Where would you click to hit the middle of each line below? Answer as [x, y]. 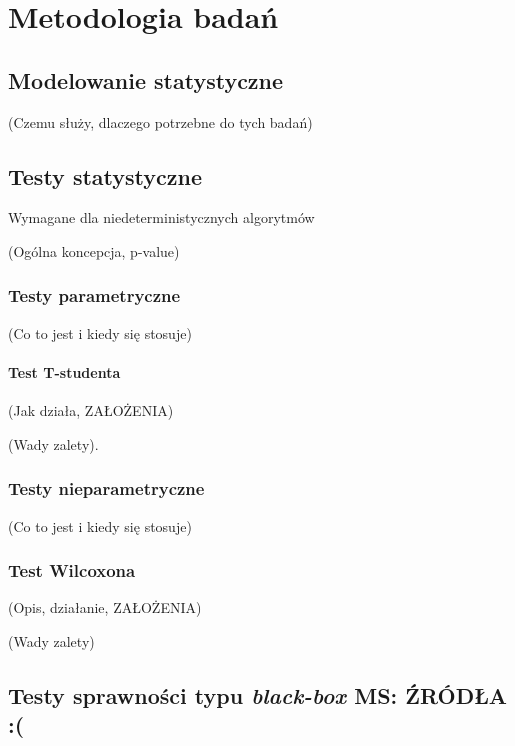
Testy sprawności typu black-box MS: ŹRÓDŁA [257, 694]
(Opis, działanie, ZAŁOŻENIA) [105, 607]
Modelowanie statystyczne [146, 79]
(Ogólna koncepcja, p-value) [94, 250]
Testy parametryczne [94, 295]
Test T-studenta [64, 371]
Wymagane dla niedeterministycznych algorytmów [161, 217]
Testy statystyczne [105, 175]
